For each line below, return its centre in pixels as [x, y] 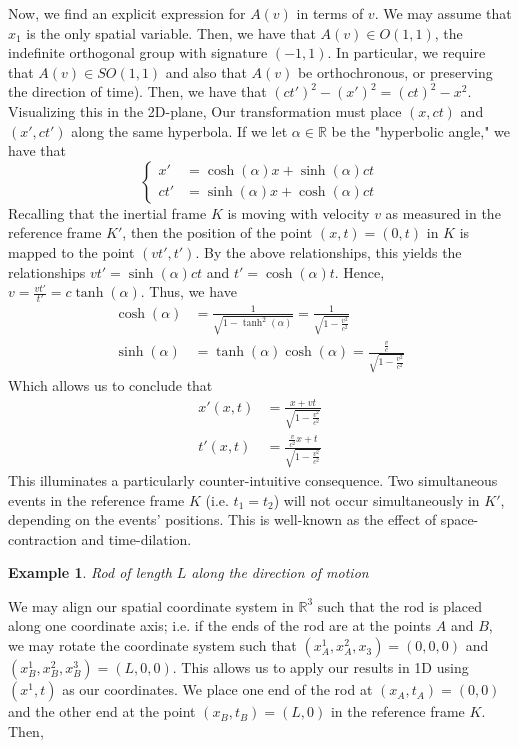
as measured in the [443, 212]
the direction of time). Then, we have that [137, 91]
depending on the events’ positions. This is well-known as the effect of [222, 519]
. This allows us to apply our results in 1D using [320, 667]
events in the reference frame [96, 499]
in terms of [330, 13]
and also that [206, 71]
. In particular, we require [406, 52]
